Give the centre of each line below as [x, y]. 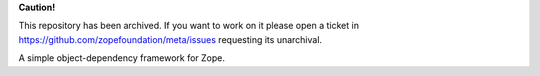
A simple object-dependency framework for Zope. [121, 58]
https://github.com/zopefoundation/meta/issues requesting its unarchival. [170, 39]
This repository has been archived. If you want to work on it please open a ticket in [189, 26]
